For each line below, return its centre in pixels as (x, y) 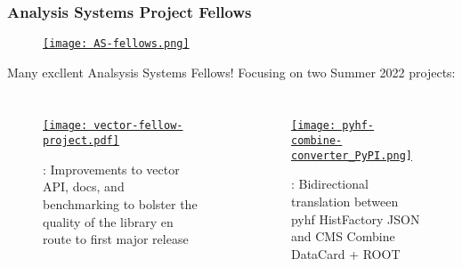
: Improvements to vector (111, 169)
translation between (344, 202)
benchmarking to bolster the (120, 203)
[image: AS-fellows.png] (116, 44)
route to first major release (116, 239)
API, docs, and (84, 186)
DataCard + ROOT (345, 253)
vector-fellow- (138, 126)
